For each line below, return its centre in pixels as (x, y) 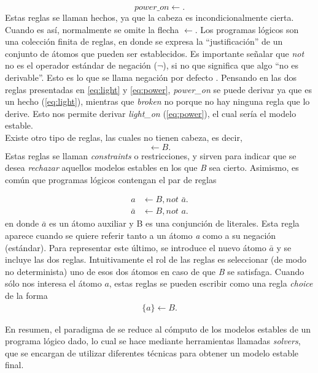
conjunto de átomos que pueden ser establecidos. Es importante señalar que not (155, 53)
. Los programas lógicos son (247, 29)
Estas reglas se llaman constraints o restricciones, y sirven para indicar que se (151, 155)
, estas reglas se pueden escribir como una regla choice (211, 283)
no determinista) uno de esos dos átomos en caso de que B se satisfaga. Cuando (155, 271)
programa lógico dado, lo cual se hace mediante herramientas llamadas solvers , (153, 341)
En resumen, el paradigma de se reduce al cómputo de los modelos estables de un (158, 329)
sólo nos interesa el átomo (53, 283)
